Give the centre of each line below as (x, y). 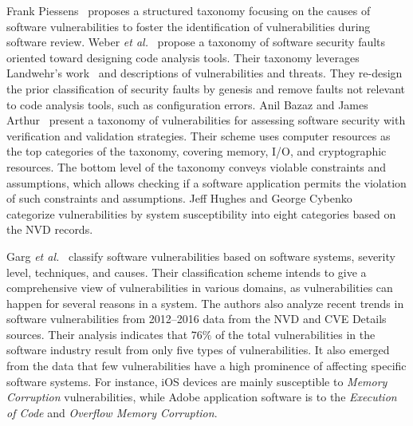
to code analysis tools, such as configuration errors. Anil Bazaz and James (187, 104)
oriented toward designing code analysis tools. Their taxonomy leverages (183, 57)
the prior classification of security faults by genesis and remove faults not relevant (206, 88)
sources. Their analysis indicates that (97, 334)
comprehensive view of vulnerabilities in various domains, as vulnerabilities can (200, 288)
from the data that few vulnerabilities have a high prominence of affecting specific (206, 366)
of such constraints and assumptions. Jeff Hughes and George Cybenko (179, 198)
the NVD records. (50, 229)
